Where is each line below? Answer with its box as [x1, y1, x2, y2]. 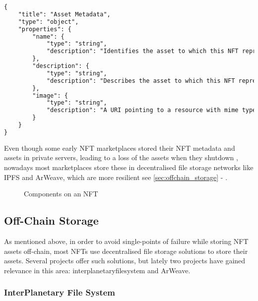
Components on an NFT [24, 188, 98, 199]
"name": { [32, 33, 64, 40]
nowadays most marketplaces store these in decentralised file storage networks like [4, 162, 254, 172]
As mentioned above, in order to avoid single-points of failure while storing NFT [4, 236, 249, 246]
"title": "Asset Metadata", [18, 10, 111, 18]
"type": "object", [18, 18, 79, 25]
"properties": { [18, 25, 72, 33]
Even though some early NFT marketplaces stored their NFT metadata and [4, 142, 235, 153]
